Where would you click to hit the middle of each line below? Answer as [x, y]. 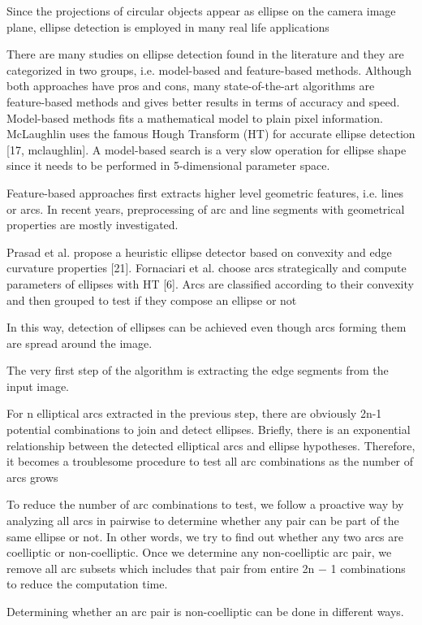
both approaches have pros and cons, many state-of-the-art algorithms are [191, 86]
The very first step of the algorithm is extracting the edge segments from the [198, 370]
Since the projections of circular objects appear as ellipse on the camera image [201, 11]
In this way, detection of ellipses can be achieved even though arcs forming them [207, 327]
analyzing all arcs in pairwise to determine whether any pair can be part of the [203, 521]
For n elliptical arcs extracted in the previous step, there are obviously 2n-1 [194, 413]
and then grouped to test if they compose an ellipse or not [152, 299]
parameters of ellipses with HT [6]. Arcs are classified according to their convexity [210, 283]
